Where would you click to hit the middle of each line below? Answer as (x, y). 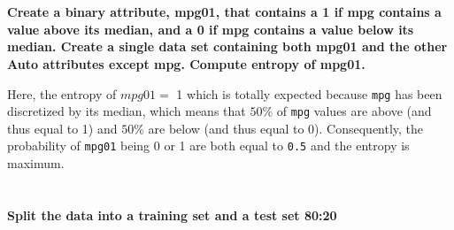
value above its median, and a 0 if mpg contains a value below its (211, 29)
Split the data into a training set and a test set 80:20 (172, 215)
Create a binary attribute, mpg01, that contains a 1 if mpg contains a (224, 12)
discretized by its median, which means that (127, 111)
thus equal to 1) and (62, 128)
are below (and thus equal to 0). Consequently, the (286, 128)
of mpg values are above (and (354, 111)
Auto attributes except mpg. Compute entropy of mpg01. (186, 63)
